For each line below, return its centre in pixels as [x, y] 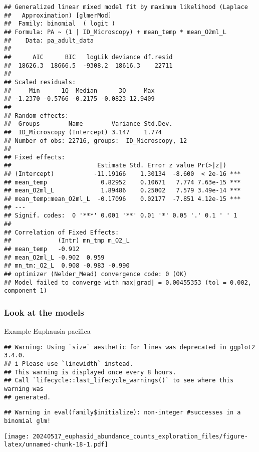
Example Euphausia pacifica [47, 331]
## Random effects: [36, 116]
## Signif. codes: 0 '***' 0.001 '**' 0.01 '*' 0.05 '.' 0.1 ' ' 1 [121, 216]
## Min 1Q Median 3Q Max [79, 90]
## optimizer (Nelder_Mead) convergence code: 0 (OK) [96, 274]
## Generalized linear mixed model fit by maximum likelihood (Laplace [126, 7]
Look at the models [44, 312]
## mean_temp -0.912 [42, 249]
